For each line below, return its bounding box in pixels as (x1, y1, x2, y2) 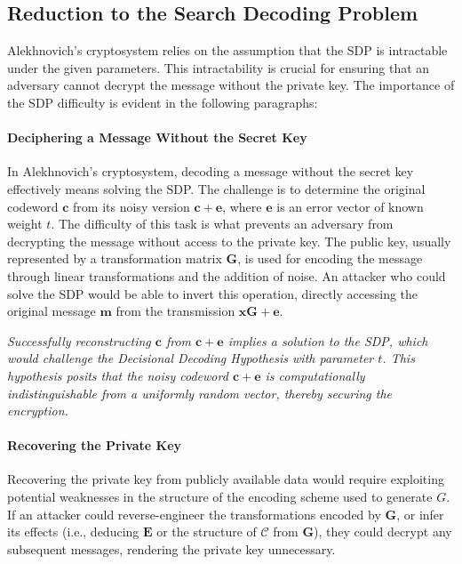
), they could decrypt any (314, 522, 452, 541)
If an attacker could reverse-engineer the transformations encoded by (7, 504, 381, 523)
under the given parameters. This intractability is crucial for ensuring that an (7, 58, 430, 77)
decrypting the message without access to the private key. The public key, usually (7, 231, 451, 250)
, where (222, 197, 262, 215)
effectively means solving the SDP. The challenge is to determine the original (7, 179, 426, 197)
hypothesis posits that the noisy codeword (7, 366, 228, 384)
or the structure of (156, 522, 257, 541)
